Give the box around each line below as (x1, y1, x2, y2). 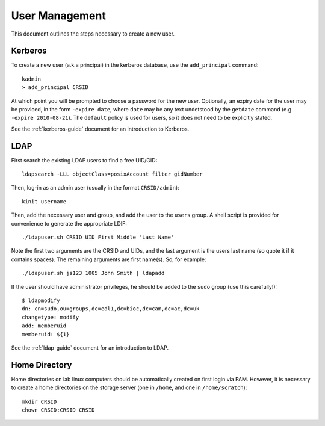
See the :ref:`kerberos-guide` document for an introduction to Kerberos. (11, 125, 190, 132)
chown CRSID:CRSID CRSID (22, 407, 95, 413)
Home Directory (11, 360, 72, 370)
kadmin (22, 75, 42, 82)
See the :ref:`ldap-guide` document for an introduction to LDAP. (11, 344, 169, 351)
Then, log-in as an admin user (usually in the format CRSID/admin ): (11, 184, 180, 191)
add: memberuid (22, 323, 67, 329)
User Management (11, 9, 107, 22)
